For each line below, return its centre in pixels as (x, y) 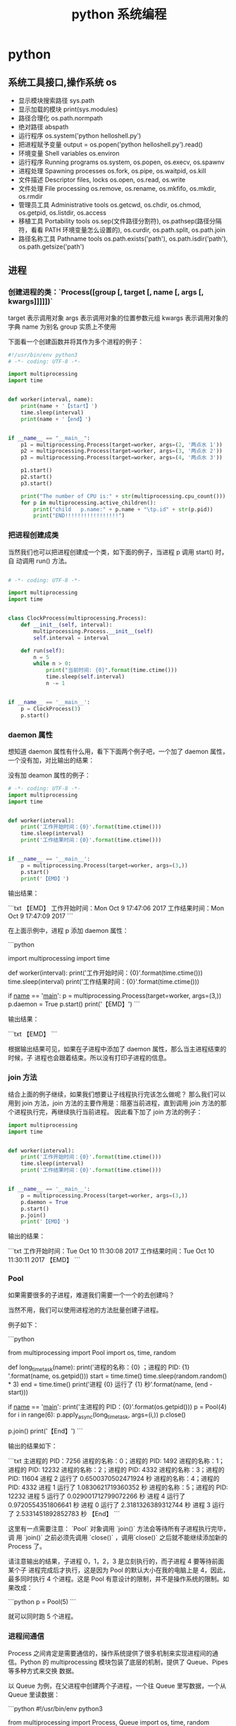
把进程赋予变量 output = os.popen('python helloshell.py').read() (111, 144)
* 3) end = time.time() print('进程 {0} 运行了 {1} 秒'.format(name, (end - (110, 1384)
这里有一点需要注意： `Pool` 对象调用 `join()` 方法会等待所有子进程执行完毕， (119, 1529)
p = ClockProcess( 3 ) (51, 708)
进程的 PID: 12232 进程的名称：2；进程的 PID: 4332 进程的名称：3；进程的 (116, 1470)
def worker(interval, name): (51, 400)
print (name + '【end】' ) (56, 419)
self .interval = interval (72, 638)
